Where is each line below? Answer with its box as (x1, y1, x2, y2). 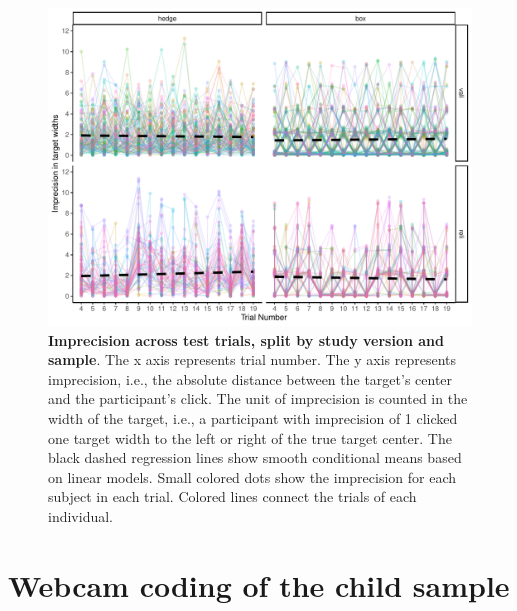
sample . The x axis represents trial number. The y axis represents (48, 349, 456, 370)
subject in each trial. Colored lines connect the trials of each (48, 486, 417, 507)
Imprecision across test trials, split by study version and (48, 329, 445, 350)
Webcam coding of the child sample (8, 564, 510, 605)
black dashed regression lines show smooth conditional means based (48, 447, 462, 468)
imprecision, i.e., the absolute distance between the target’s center (48, 368, 453, 389)
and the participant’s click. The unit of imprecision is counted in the (48, 388, 468, 409)
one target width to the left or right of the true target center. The (48, 427, 452, 448)
